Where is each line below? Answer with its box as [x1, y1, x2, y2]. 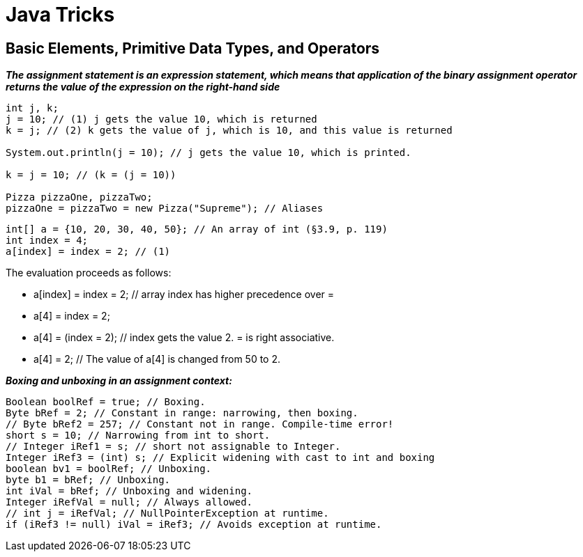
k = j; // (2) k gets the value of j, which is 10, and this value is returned [6, 125, 453, 136]
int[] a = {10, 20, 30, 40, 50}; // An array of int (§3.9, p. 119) [6, 223, 388, 235]
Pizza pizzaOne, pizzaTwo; [6, 191, 153, 203]
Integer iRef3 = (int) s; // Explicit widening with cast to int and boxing [6, 452, 435, 464]
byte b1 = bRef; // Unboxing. [6, 474, 171, 486]
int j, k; [6, 102, 59, 114]
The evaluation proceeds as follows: [6, 267, 172, 279]
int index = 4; [6, 235, 89, 246]
